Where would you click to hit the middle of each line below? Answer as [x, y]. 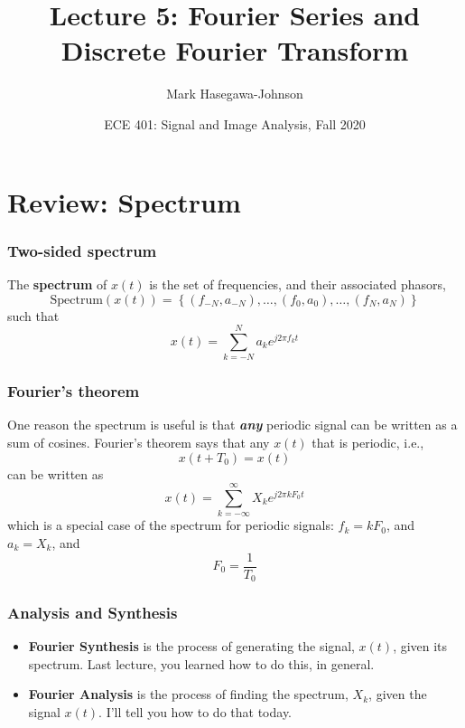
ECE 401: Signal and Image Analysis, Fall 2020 [235, 123]
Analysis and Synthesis [93, 612]
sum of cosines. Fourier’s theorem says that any [139, 443]
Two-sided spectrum [82, 250]
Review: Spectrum [124, 201]
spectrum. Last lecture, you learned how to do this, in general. [201, 663]
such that [33, 315]
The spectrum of [57, 284]
